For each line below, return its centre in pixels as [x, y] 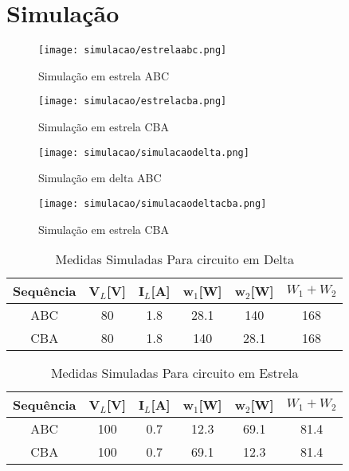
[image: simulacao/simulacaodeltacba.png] [153, 203]
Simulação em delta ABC [100, 178]
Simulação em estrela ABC [104, 75]
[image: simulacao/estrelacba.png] [133, 101]
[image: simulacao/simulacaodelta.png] [144, 152]
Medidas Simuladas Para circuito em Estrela [174, 373]
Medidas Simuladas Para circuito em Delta [174, 259]
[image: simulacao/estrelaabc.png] [133, 51]
